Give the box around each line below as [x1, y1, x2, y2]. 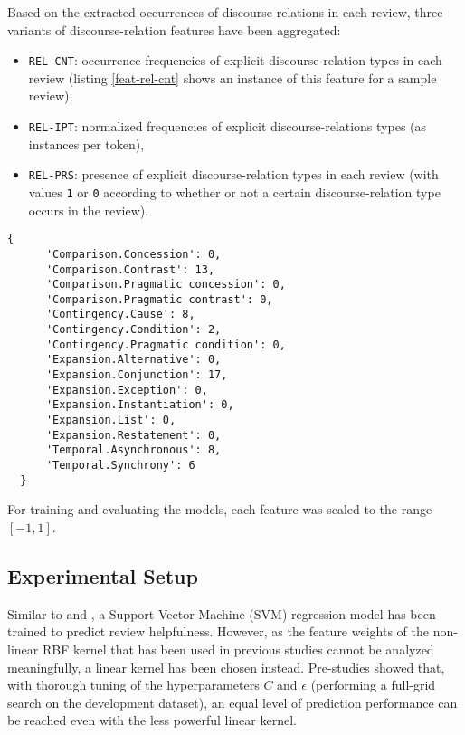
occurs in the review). [28, 200, 149, 219]
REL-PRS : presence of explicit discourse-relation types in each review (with [28, 165, 439, 184]
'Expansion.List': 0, [45, 414, 176, 427]
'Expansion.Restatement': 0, [45, 428, 222, 442]
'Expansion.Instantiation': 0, [45, 398, 234, 412]
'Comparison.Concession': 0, [45, 247, 222, 261]
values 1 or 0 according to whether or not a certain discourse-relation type [28, 182, 441, 201]
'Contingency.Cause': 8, [45, 308, 195, 321]
